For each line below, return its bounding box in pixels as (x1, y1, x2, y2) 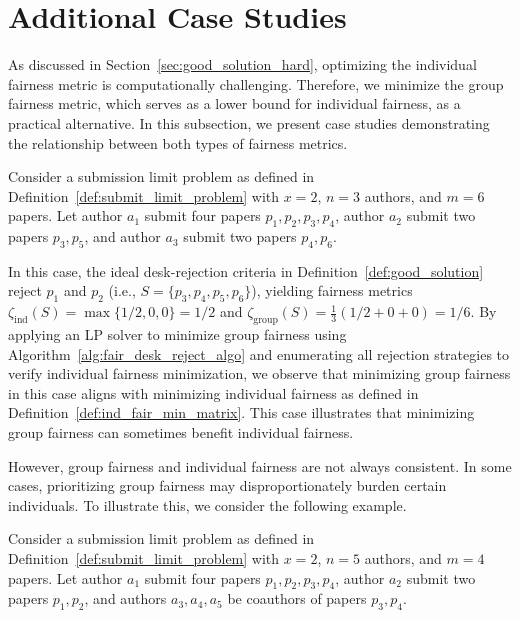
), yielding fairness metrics (251, 280, 413, 301)
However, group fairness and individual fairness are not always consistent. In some (8, 455, 512, 476)
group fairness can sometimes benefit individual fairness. (8, 422, 354, 443)
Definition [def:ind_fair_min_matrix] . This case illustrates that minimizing (8, 402, 475, 423)
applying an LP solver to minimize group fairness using (8, 324, 347, 345)
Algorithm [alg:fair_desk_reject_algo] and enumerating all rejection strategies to (8, 343, 510, 364)
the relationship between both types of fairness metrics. (8, 132, 348, 153)
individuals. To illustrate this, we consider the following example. (8, 494, 407, 515)
